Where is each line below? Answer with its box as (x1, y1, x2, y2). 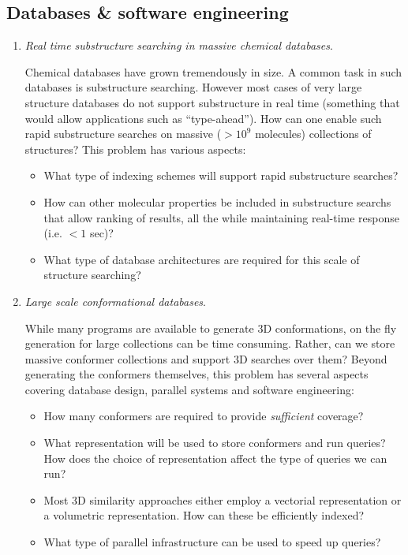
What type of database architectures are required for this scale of (43, 251, 360, 267)
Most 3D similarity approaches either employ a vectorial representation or (43, 491, 402, 508)
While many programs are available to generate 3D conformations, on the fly (24, 319, 397, 336)
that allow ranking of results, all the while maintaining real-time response (43, 209, 400, 225)
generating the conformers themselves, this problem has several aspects (24, 366, 369, 382)
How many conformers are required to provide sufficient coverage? (43, 408, 364, 424)
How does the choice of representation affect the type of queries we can (43, 449, 387, 466)
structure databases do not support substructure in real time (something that (24, 94, 400, 110)
